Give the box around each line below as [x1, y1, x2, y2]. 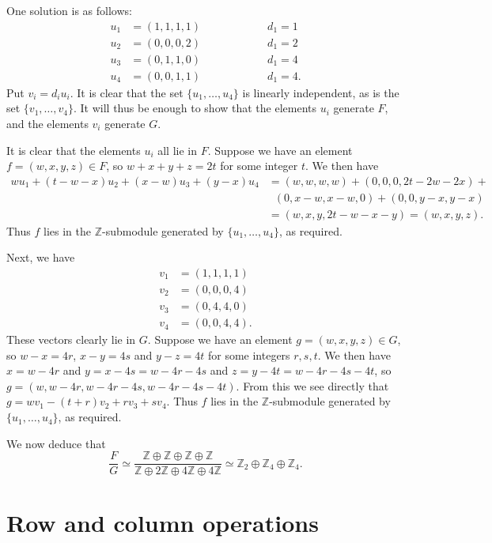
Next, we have [6, 249, 75, 266]
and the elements [6, 115, 89, 131]
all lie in [157, 141, 198, 158]
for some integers [207, 346, 290, 363]
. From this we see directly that [236, 377, 389, 394]
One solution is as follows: [6, 2, 132, 18]
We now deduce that [6, 435, 106, 451]
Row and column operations [6, 506, 319, 538]
